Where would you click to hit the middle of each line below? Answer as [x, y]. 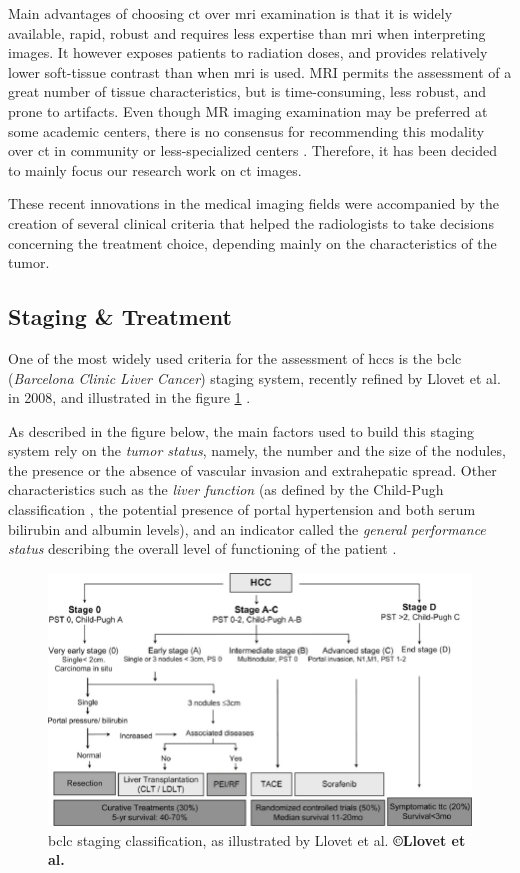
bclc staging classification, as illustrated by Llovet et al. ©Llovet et [257, 839]
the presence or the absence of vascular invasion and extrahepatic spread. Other [252, 469]
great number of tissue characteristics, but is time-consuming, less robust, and [247, 91]
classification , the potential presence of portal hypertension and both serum [242, 509]
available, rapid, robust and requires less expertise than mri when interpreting [247, 32]
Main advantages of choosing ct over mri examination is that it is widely [230, 13]
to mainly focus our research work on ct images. [155, 169]
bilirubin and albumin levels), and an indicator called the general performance [247, 528]
